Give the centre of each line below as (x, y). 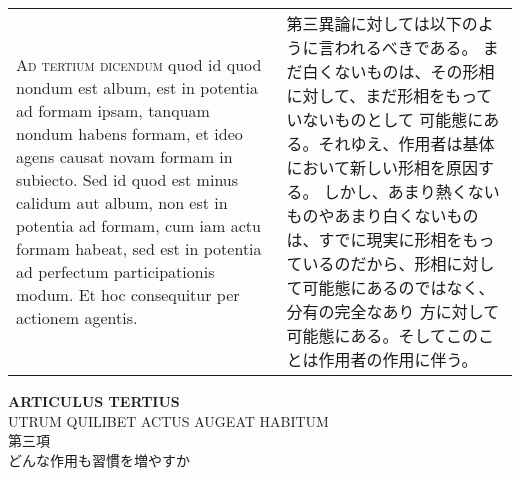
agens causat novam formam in (124, 156)
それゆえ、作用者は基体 (406, 143)
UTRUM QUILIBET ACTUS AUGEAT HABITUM (168, 420)
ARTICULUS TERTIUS (94, 401)
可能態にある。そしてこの (382, 335)
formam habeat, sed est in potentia (139, 248)
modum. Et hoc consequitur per (128, 294)
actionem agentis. (77, 317)
